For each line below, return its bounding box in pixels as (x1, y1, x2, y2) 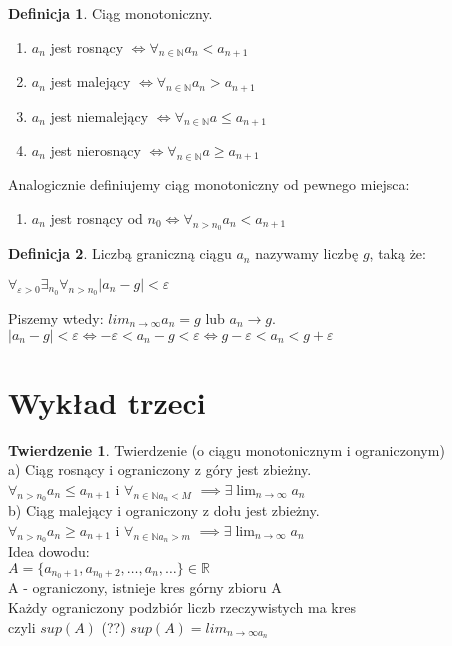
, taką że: (369, 243, 426, 264)
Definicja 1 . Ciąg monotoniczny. (8, 3, 213, 23)
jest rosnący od (50, 208, 143, 228)
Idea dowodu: (8, 540, 90, 561)
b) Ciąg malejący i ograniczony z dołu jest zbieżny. (8, 500, 320, 521)
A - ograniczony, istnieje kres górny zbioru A (8, 577, 282, 598)
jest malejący (50, 71, 131, 92)
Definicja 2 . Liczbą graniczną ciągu (8, 243, 232, 264)
